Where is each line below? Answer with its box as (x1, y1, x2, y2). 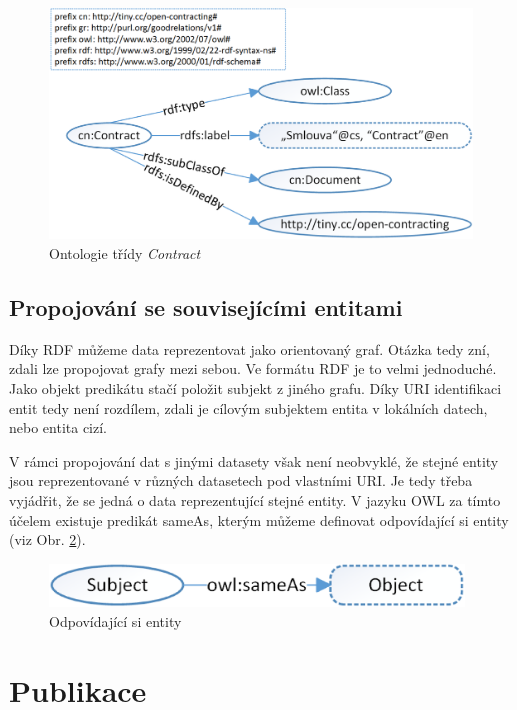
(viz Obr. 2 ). (9, 529, 86, 550)
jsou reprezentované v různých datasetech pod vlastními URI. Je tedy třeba (9, 470, 473, 491)
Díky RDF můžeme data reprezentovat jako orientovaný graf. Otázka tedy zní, (9, 338, 490, 359)
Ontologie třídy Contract (49, 243, 201, 264)
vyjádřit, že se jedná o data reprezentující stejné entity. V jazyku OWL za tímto (9, 490, 501, 510)
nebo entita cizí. (9, 417, 107, 438)
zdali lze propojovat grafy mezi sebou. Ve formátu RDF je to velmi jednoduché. (9, 358, 497, 379)
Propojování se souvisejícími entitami (9, 292, 403, 323)
